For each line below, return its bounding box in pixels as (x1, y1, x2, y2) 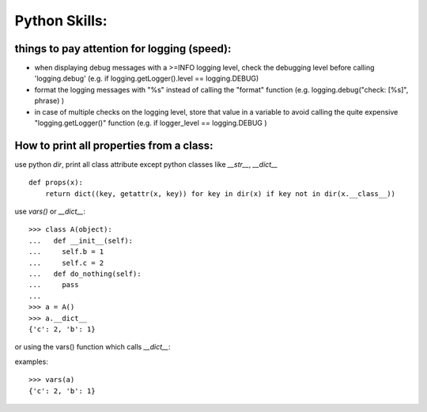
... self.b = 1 (28, 248, 104, 256)
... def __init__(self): (28, 236, 134, 245)
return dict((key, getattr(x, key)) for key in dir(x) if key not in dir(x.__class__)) (44, 189, 395, 198)
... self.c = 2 (28, 258, 104, 267)
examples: (14, 357, 49, 366)
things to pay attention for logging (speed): (14, 42, 232, 55)
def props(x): (28, 178, 83, 187)
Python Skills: (14, 12, 108, 29)
